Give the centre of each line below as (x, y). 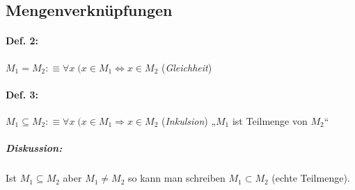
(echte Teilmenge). (311, 178)
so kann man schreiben (177, 178)
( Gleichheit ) (187, 67)
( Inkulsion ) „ (189, 120)
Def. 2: (22, 41)
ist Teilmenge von (270, 120)
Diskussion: (34, 148)
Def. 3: (22, 94)
